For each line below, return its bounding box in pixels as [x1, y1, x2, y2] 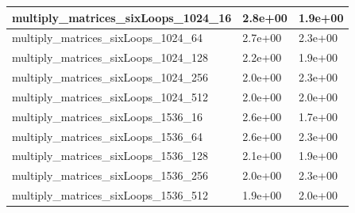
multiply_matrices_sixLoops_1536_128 [12, 147, 209, 164]
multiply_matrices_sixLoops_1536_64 [12, 127, 203, 144]
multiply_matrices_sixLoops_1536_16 [12, 108, 203, 124]
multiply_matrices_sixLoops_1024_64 [12, 29, 203, 46]
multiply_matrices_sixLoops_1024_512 [12, 88, 209, 105]
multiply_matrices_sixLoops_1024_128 [12, 49, 209, 66]
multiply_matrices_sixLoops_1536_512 [12, 187, 209, 203]
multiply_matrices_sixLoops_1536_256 [12, 167, 209, 184]
